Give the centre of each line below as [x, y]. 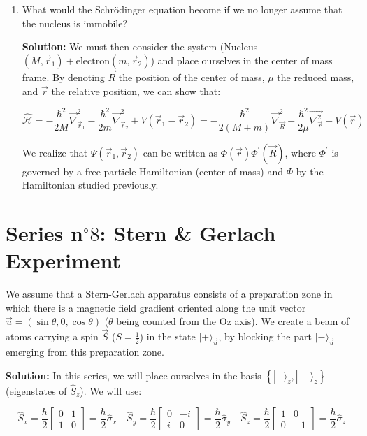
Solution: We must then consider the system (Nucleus [140, 46]
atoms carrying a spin [52, 336]
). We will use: [111, 390]
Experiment [64, 260]
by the [310, 171]
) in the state [167, 336]
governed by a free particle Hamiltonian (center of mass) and [153, 171]
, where [300, 152]
